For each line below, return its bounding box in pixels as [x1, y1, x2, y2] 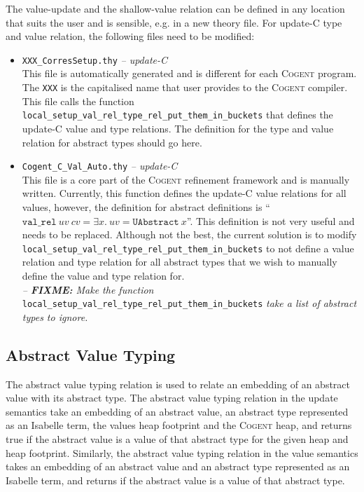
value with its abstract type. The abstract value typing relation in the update [6, 390, 338, 405]
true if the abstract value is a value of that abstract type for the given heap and [6, 432, 349, 446]
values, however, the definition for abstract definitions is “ [22, 199, 270, 214]
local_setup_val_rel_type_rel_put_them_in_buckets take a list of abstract [22, 296, 357, 310]
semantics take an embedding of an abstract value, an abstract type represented [6, 404, 349, 418]
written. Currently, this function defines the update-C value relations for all [22, 186, 346, 200]
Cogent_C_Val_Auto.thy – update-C [22, 158, 178, 173]
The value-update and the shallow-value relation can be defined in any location [6, 1, 345, 15]
